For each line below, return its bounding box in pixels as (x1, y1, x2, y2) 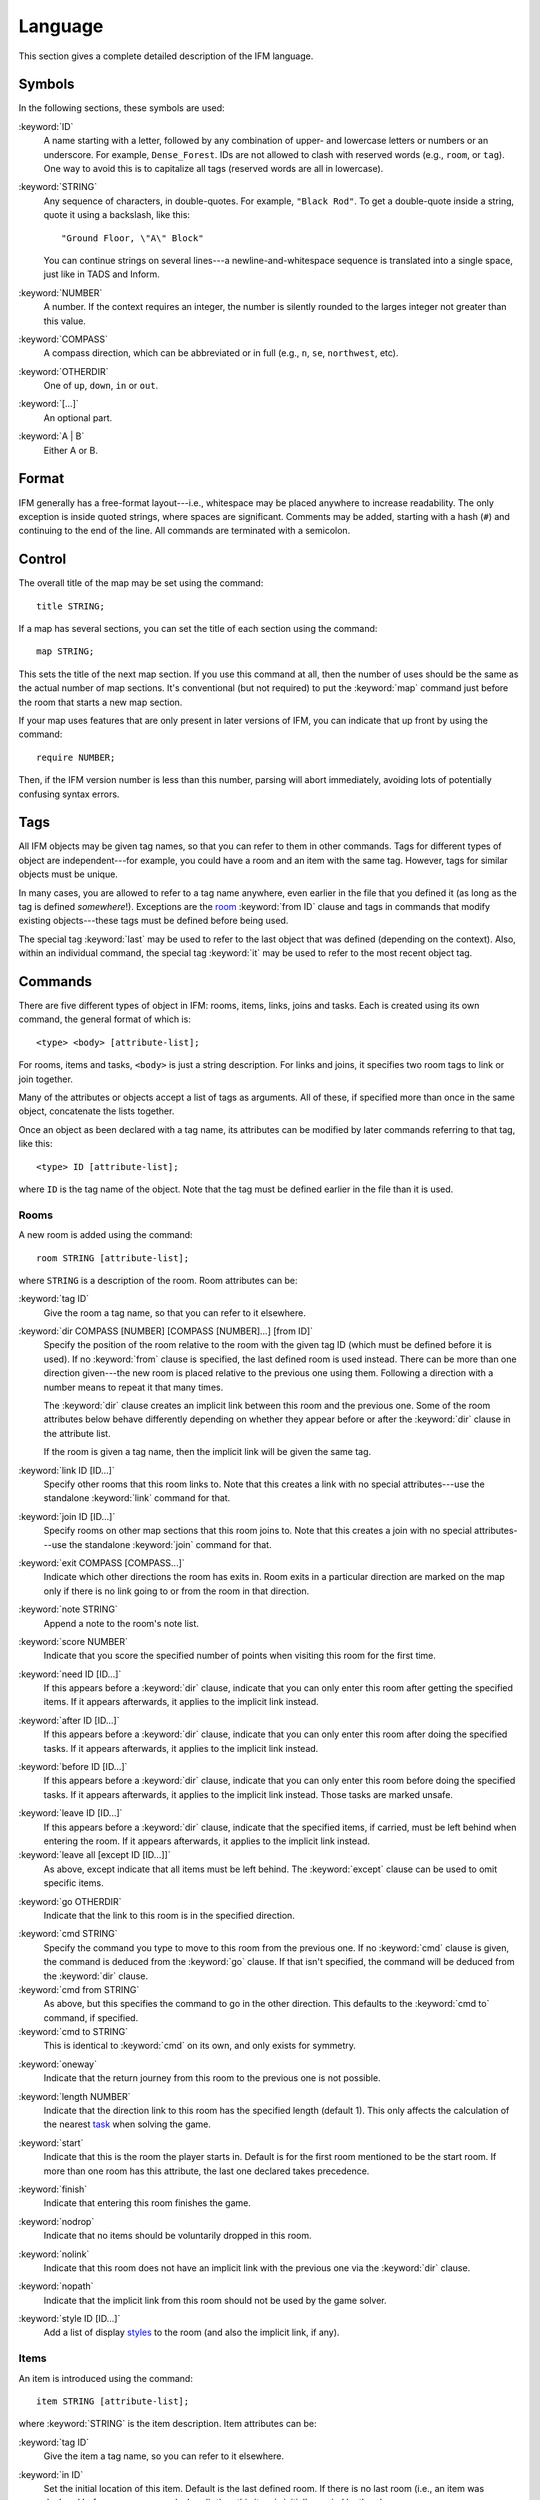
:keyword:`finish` (18, 2183, 88, 2195)
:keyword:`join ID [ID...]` (18, 1510, 116, 1522)
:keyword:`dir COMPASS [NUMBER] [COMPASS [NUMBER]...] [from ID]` (18, 1325, 314, 1337)
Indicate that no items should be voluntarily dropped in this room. (43, 2230, 312, 2242)
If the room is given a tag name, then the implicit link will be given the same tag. (43, 1446, 372, 1458)
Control (18, 551, 67, 568)
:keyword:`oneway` (18, 2058, 97, 2070)
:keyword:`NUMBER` (18, 286, 103, 299)
